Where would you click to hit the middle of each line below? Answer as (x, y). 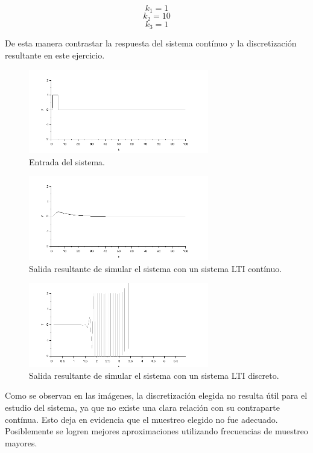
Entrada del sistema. (67, 161)
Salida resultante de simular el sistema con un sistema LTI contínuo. (156, 268)
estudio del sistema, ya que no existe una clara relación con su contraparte (142, 407)
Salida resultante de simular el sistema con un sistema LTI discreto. (154, 375)
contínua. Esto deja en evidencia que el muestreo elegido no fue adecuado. (141, 419)
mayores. (21, 442)
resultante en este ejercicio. (55, 55)
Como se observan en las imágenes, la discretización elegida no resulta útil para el (156, 395)
